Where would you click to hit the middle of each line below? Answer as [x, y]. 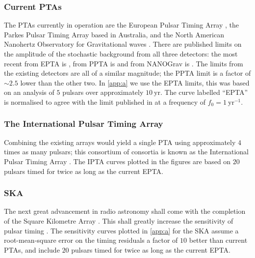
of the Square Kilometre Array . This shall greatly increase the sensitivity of [119, 220]
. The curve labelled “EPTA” [204, 92]
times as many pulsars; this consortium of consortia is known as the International [126, 152]
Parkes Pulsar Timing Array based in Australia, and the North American [114, 34]
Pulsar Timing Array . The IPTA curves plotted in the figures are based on [117, 161]
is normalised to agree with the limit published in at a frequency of [105, 101]
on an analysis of [29, 92]
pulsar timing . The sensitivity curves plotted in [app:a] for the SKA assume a [121, 230]
